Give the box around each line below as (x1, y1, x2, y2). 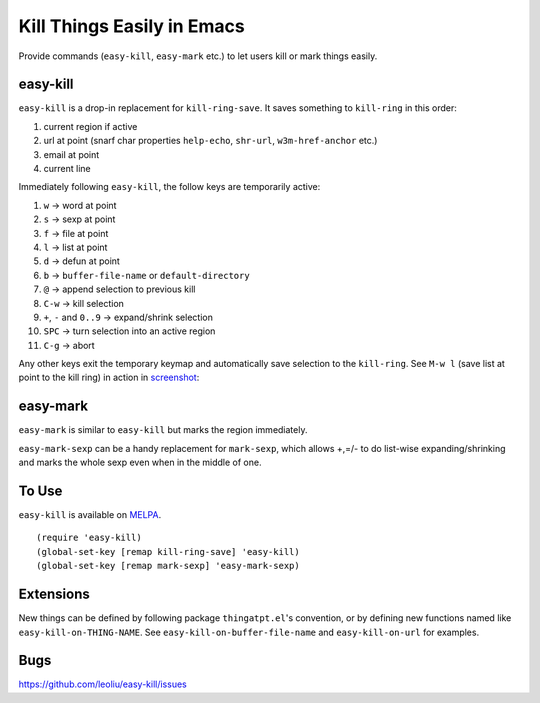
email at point (43, 148, 100, 160)
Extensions (18, 586, 90, 603)
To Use (18, 482, 63, 499)
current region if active (43, 120, 138, 132)
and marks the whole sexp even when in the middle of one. (18, 456, 262, 469)
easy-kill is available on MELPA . (18, 509, 162, 521)
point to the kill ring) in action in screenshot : (18, 371, 200, 384)
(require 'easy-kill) (36, 532, 142, 544)
